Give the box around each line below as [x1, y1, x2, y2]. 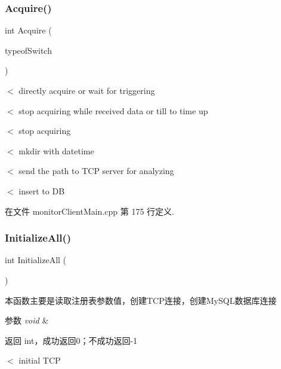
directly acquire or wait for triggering [18, 84, 155, 96]
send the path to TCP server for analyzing [18, 164, 174, 177]
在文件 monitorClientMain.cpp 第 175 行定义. [5, 205, 174, 217]
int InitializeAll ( [5, 254, 67, 266]
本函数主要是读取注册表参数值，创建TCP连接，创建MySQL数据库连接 [5, 294, 277, 306]
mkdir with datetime [18, 144, 94, 157]
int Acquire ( [5, 24, 52, 36]
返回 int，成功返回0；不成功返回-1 [5, 334, 138, 346]
